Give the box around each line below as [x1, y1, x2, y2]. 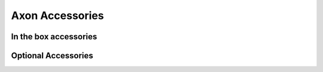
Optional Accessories [11, 51, 94, 61]
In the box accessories [11, 32, 97, 42]
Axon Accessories [11, 9, 104, 22]
